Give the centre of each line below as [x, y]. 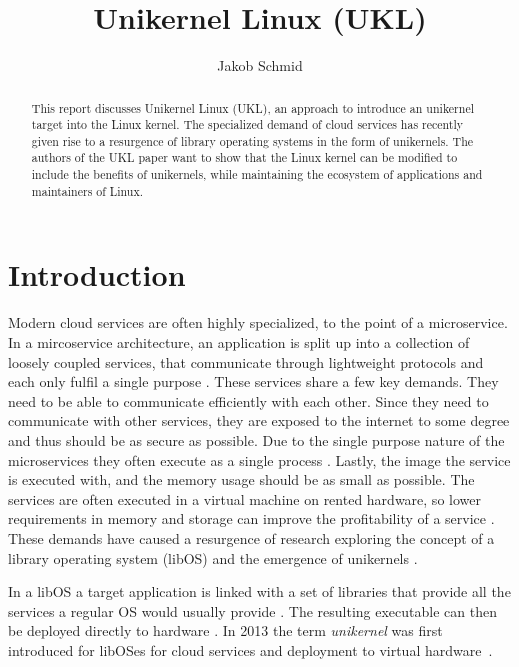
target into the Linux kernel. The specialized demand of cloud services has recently [247, 124]
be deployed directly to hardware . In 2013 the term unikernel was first [225, 630]
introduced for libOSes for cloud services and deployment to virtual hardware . [250, 649]
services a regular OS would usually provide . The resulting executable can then [252, 610]
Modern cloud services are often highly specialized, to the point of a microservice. [258, 322]
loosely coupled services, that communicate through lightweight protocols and [246, 361]
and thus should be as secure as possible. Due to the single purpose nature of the [256, 439]
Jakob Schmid [260, 65]
